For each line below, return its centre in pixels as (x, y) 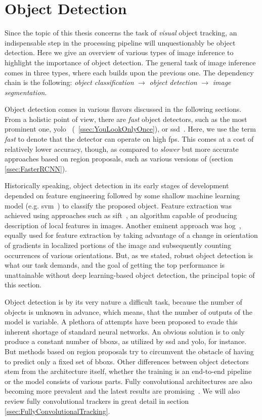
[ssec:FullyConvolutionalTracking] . (57, 411)
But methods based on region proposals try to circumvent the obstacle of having (129, 351)
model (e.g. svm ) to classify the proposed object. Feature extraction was (118, 205)
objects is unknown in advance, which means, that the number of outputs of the (128, 311)
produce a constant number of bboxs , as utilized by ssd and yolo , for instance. (126, 341)
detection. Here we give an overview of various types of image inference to (119, 52)
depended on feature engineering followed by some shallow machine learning (122, 196)
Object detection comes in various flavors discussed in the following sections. (123, 109)
